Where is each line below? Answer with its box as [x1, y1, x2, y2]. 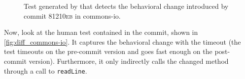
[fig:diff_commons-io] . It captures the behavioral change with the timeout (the [4, 36, 241, 47]
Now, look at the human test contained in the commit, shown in [4, 27, 198, 37]
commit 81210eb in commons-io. [24, 10, 121, 21]
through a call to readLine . [4, 65, 87, 76]
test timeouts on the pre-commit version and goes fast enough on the [4, 46, 212, 56]
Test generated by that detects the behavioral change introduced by [24, 1, 229, 11]
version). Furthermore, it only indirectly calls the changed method [29, 55, 229, 66]
